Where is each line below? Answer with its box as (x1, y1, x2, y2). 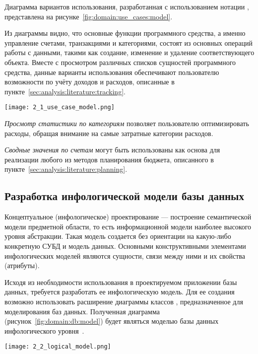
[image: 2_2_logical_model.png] (4, 343, 111, 351)
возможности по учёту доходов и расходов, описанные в (4, 76, 175, 87)
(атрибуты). (4, 260, 40, 271)
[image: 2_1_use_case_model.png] (4, 104, 115, 111)
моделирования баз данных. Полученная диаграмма (4, 306, 160, 316)
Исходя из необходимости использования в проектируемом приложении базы (4, 277, 237, 287)
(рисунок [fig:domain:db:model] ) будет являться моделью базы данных (4, 316, 219, 326)
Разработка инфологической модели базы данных (4, 188, 244, 204)
